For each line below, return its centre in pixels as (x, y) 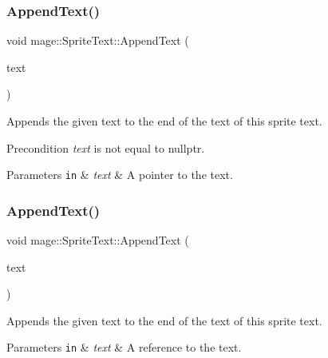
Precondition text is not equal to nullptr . (106, 147)
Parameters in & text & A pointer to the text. (120, 175)
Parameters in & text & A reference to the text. (124, 347)
